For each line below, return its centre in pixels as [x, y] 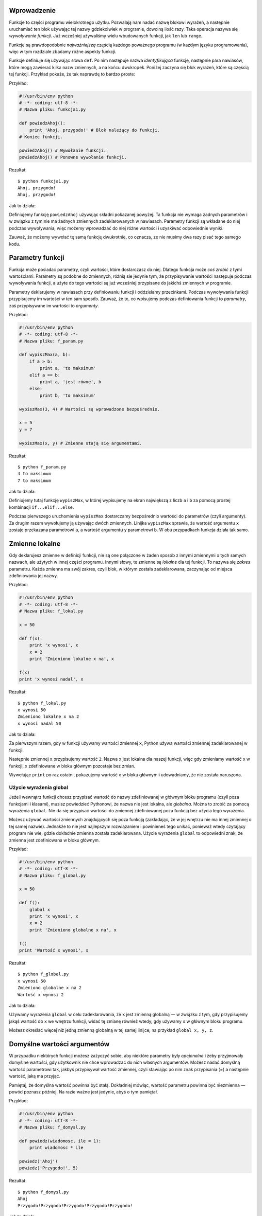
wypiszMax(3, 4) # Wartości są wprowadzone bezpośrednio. [90, 409]
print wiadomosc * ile [56, 1148]
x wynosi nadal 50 [40, 723]
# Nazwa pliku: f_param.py [51, 341]
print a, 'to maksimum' [68, 368]
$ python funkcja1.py [43, 181]
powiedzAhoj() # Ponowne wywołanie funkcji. [73, 157]
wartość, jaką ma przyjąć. [35, 1076]
